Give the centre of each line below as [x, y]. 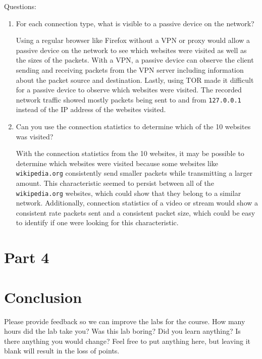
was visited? [35, 136]
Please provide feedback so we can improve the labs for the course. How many [125, 321]
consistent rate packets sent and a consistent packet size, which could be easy [136, 212]
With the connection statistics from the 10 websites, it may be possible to [130, 153]
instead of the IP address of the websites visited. [91, 109]
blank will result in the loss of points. [62, 351]
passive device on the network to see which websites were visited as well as [131, 50]
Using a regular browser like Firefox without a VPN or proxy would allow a [133, 40]
